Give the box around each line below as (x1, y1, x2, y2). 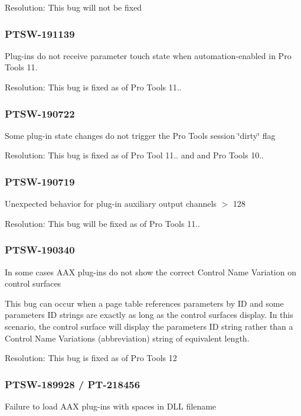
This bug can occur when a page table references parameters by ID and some (5, 297, 284, 309)
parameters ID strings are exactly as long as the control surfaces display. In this (5, 308, 293, 321)
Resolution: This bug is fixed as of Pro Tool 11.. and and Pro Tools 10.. (5, 149, 264, 161)
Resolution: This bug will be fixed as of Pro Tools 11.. (5, 217, 200, 229)
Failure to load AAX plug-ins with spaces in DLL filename (5, 400, 217, 412)
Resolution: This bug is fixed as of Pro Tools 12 (5, 352, 177, 364)
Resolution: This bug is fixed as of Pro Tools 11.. (5, 81, 182, 93)
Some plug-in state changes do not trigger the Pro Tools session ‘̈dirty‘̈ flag (5, 129, 276, 141)
